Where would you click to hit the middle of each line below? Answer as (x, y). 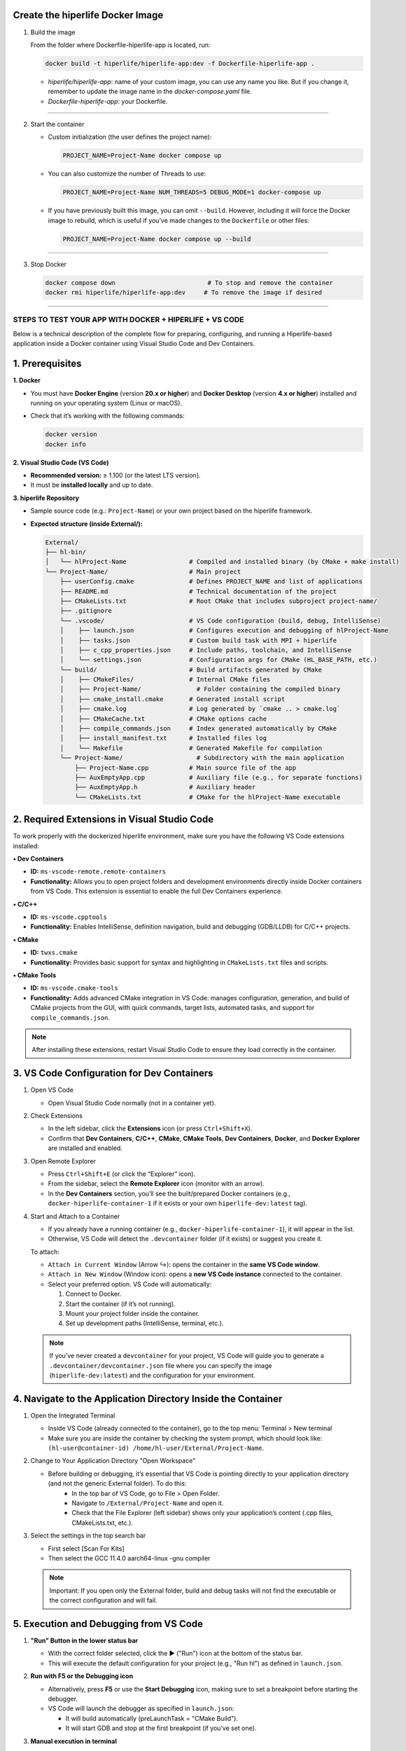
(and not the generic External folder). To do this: (117, 1483)
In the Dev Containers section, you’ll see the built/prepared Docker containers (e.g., (169, 1193)
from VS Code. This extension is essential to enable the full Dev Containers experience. (156, 891)
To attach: (45, 1252)
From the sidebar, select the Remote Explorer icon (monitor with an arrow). (156, 1184)
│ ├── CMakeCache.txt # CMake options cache (163, 719)
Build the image (53, 32)
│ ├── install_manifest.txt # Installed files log (163, 738)
